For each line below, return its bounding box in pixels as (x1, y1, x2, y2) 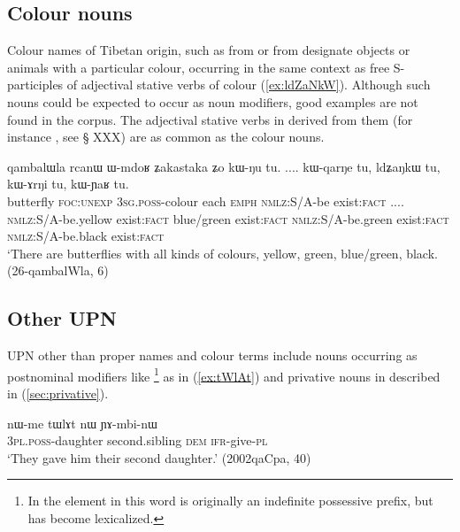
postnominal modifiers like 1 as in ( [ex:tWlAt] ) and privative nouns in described (7, 364, 441, 385)
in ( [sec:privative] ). (7, 383, 109, 402)
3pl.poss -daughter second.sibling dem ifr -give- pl (7, 431, 268, 450)
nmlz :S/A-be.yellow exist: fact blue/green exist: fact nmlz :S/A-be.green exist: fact (7, 209, 449, 227)
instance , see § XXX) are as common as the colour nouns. (7, 127, 325, 146)
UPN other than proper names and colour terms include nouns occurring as (7, 346, 418, 365)
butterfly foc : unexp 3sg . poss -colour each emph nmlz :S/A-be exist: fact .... (7, 191, 404, 210)
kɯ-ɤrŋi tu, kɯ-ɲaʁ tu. (7, 174, 129, 193)
